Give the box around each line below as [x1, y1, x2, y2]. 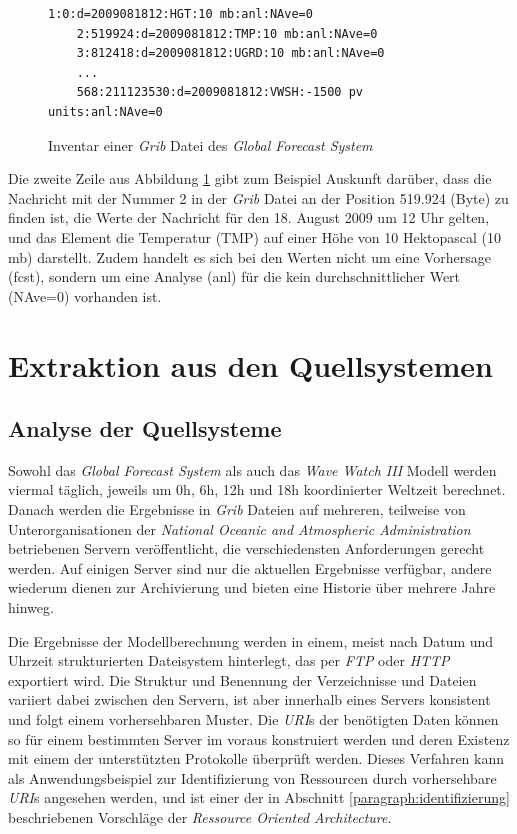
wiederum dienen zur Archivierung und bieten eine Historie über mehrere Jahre [8, 577, 496, 598]
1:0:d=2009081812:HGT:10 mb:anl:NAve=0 [48, 7, 313, 21]
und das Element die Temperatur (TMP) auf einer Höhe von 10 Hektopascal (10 [8, 226, 501, 247]
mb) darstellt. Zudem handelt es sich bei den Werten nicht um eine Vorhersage [8, 246, 492, 267]
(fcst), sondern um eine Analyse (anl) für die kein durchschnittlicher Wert [8, 266, 461, 287]
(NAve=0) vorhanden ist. [8, 285, 162, 306]
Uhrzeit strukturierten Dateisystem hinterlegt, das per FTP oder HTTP [8, 650, 450, 671]
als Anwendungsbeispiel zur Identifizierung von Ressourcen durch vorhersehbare [8, 767, 497, 788]
